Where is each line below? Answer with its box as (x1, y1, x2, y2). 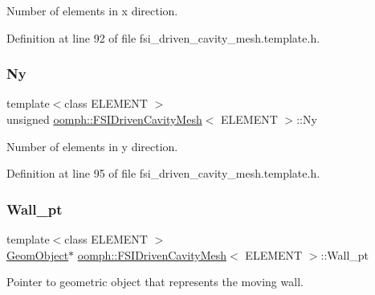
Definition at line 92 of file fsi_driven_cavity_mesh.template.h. (6, 29, 320, 46)
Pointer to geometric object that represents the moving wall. (6, 273, 304, 290)
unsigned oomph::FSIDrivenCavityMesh (6, 111, 202, 127)
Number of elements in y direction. (6, 137, 178, 154)
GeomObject (6, 246, 69, 263)
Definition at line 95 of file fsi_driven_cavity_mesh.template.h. (6, 165, 320, 182)
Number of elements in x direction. (6, 2, 178, 18)
